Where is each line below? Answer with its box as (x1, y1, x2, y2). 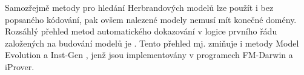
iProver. (5, 60, 35, 73)
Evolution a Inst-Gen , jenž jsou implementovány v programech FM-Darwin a (5, 48, 293, 61)
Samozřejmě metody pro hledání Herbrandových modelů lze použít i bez (5, 1, 274, 13)
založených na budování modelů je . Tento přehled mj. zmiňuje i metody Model (5, 36, 299, 49)
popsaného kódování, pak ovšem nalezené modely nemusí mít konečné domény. (5, 13, 297, 25)
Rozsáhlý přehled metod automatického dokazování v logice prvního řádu (5, 25, 277, 37)
